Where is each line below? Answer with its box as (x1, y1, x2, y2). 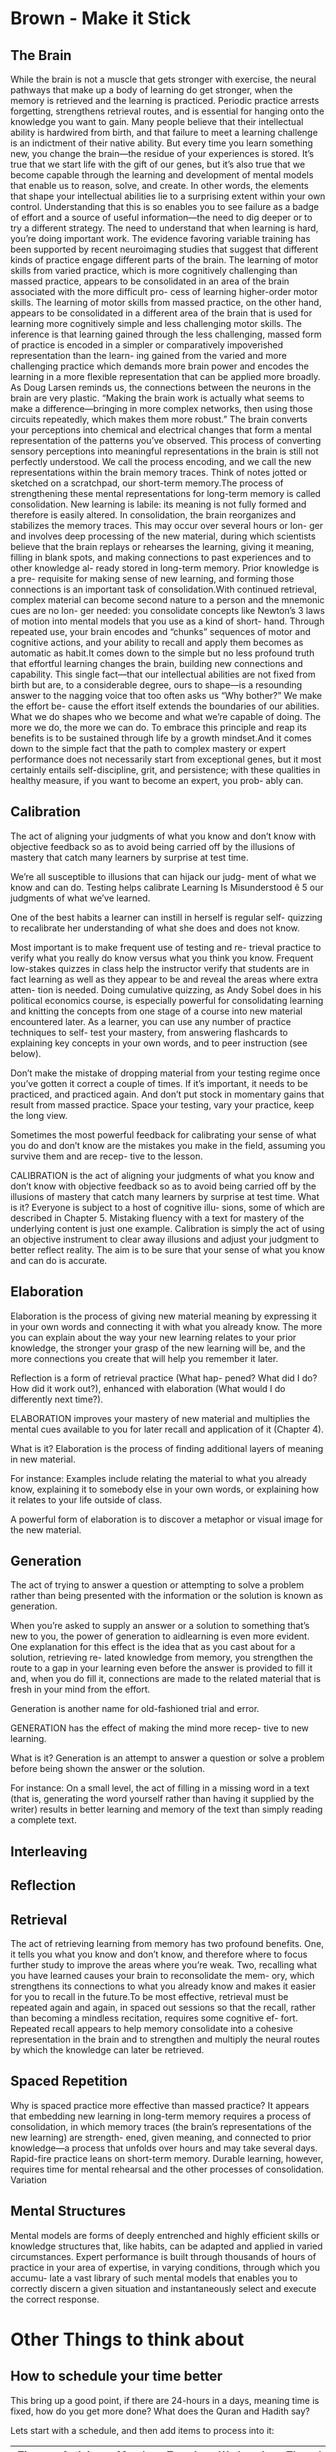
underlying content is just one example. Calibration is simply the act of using (10, 1222, 325, 1234)
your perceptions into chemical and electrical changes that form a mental (10, 424, 312, 436)
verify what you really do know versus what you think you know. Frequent (10, 952, 314, 964)
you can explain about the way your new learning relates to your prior (10, 1331, 297, 1343)
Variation (10, 2173, 48, 2186)
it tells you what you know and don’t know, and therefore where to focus (10, 1948, 308, 1961)
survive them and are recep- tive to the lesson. (10, 1150, 203, 1162)
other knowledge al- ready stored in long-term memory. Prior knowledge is (10, 562, 320, 574)
